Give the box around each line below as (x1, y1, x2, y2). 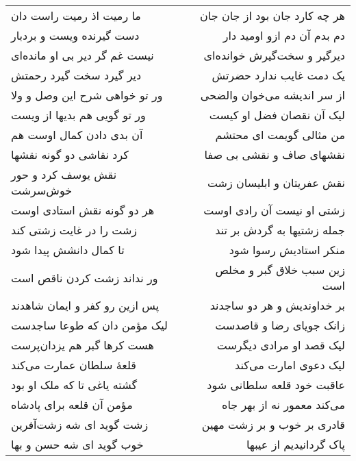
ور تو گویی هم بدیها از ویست (11, 107, 146, 123)
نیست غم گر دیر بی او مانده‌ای (11, 47, 154, 63)
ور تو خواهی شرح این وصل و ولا (11, 87, 163, 103)
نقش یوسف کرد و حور (11, 166, 117, 182)
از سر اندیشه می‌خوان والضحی (200, 87, 345, 103)
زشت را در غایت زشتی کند (11, 222, 138, 238)
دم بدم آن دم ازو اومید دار (222, 27, 345, 43)
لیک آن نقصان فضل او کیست (209, 107, 345, 123)
